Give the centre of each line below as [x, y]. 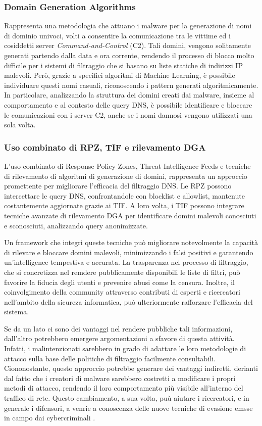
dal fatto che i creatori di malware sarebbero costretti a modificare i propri [120, 378]
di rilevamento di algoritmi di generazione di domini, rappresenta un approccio [126, 176]
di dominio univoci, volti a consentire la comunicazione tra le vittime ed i [117, 35]
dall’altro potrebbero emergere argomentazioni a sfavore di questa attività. [119, 338]
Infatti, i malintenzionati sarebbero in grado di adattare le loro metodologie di [125, 348]
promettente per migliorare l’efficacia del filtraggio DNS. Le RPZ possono [118, 186]
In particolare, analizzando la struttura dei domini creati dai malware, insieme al [129, 95]
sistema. [17, 312]
